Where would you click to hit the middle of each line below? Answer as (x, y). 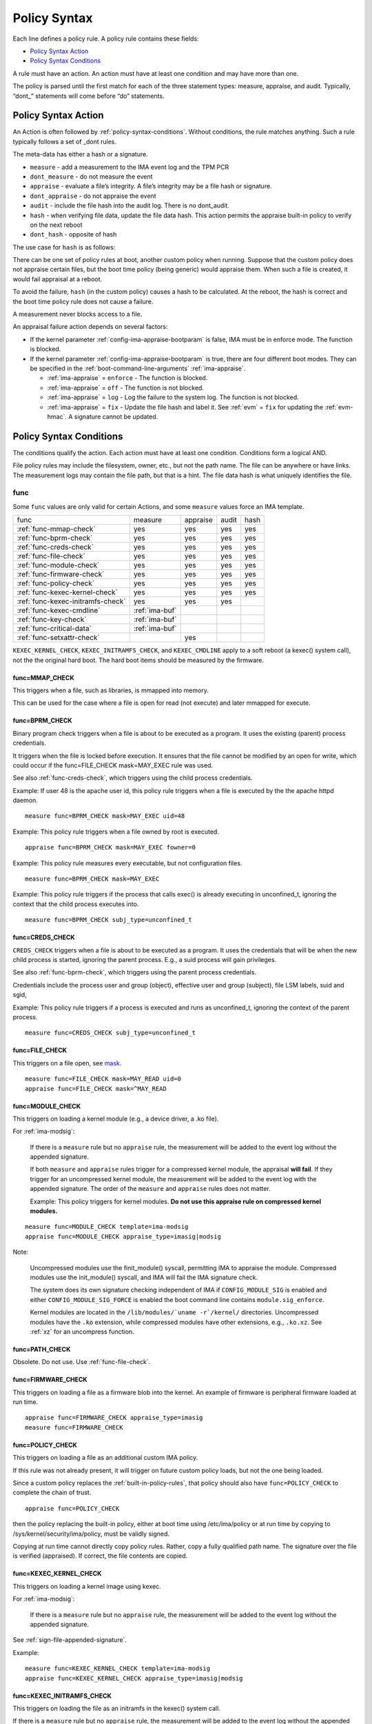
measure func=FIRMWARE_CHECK (74, 1427)
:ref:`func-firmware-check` (61, 574)
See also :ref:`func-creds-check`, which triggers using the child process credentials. (133, 778)
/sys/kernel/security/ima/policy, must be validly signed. (91, 1534)
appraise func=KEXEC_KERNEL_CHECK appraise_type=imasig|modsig (134, 1678)
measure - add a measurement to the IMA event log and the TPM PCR (130, 167)
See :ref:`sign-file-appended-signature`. (70, 1640)
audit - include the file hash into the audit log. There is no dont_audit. (130, 206)
